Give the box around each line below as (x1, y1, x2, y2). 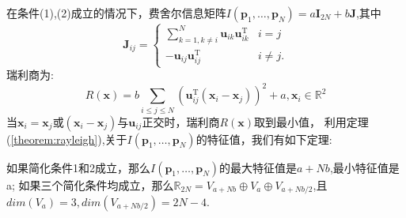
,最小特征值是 (329, 159, 400, 175)
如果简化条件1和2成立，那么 (6, 159, 150, 175)
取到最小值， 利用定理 (254, 113, 369, 130)
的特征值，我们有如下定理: (195, 130, 332, 147)
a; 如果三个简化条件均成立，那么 (6, 176, 174, 193)
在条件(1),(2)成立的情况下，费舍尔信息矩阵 (6, 5, 226, 21)
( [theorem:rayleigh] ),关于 (6, 130, 127, 147)
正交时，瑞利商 (142, 113, 220, 130)
